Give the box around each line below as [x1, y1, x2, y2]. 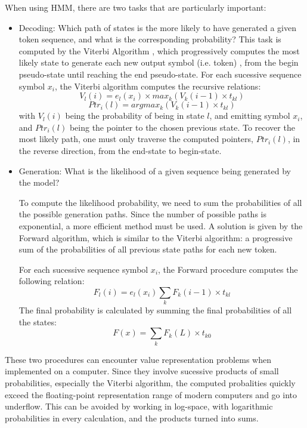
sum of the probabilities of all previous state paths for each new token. [18, 243, 277, 255]
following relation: [18, 275, 85, 287]
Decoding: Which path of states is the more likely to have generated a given [18, 21, 296, 33]
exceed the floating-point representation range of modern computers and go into [5, 388, 297, 401]
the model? [18, 176, 60, 189]
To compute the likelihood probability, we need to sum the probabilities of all [18, 196, 302, 208]
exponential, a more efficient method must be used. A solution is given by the [18, 219, 303, 232]
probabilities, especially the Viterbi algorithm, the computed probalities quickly [5, 376, 296, 389]
